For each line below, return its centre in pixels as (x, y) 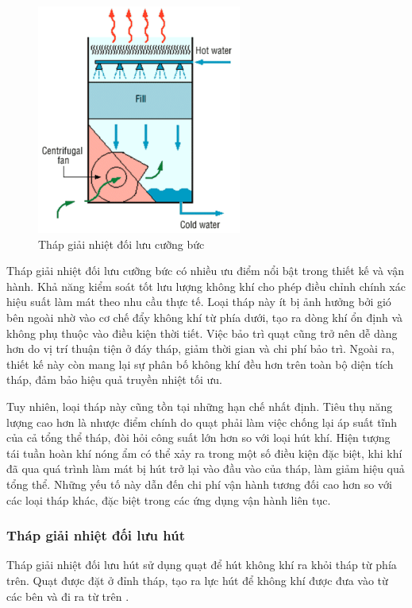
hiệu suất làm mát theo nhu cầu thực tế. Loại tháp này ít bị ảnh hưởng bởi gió (199, 302)
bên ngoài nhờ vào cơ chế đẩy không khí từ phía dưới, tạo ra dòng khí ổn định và (205, 317)
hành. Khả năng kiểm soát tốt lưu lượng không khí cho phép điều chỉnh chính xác (206, 286)
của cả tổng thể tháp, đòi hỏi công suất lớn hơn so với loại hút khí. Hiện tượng (198, 438)
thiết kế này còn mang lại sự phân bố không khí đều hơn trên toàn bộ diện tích (200, 364)
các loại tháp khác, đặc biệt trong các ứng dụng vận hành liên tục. (169, 500)
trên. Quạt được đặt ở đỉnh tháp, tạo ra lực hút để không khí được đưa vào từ (197, 580)
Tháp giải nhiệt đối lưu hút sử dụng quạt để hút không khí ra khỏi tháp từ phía (202, 565)
